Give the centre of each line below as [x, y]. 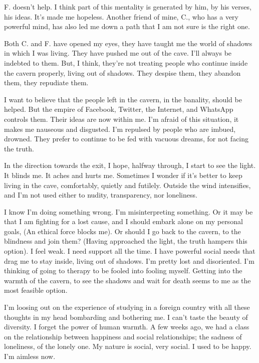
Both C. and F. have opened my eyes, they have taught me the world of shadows [128, 43]
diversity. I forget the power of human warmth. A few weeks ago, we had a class [127, 327]
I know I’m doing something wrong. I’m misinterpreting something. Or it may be [128, 211]
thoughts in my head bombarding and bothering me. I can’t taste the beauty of [126, 317]
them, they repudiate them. [46, 82]
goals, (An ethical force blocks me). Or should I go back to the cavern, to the [122, 231]
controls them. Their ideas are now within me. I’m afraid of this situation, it [121, 119]
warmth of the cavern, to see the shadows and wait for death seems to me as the [127, 280]
